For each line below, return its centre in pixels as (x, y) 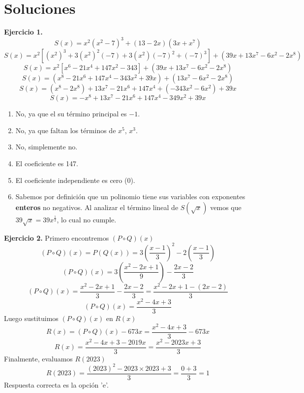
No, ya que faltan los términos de (66, 130)
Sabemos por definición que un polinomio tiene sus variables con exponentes (130, 196)
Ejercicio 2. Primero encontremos (57, 237)
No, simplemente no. (46, 147)
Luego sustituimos (31, 318)
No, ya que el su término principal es (71, 114)
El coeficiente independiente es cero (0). (75, 180)
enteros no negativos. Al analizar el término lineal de (97, 207)
